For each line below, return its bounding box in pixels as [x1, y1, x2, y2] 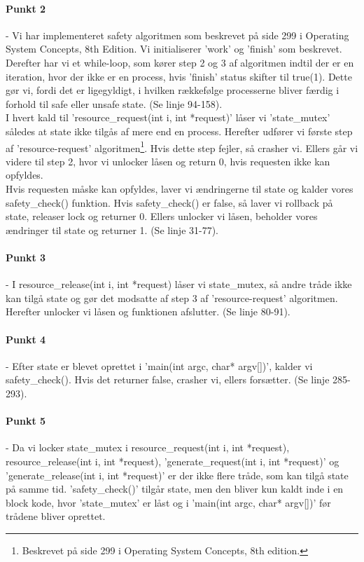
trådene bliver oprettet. [6, 509, 106, 523]
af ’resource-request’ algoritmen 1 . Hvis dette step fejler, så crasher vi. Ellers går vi [6, 138, 358, 155]
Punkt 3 [6, 249, 46, 264]
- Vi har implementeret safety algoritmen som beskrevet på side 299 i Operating [6, 27, 349, 42]
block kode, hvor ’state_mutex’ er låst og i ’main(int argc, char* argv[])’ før [6, 495, 331, 509]
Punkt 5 [6, 413, 46, 428]
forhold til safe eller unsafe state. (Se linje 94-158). [6, 96, 223, 111]
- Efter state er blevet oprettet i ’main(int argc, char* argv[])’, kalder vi [6, 358, 313, 373]
